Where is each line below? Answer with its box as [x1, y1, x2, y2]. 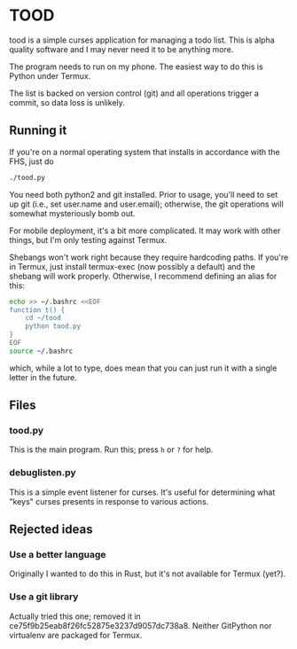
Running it [9, 123, 67, 138]
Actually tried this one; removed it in [9, 611, 142, 622]
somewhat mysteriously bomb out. [9, 207, 136, 218]
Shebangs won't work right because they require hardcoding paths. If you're [9, 252, 289, 262]
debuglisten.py [9, 466, 77, 479]
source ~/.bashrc [9, 347, 74, 356]
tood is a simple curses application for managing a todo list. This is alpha [9, 35, 275, 45]
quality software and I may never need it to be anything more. [9, 43, 234, 54]
